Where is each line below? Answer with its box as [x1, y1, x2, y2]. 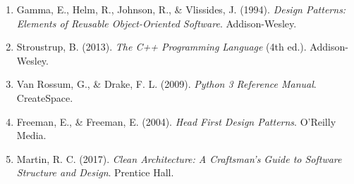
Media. [16, 128, 47, 143]
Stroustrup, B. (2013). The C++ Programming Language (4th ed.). [16, 39, 307, 54]
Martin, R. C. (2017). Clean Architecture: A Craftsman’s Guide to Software [16, 151, 342, 166]
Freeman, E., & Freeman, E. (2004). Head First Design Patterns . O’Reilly [16, 114, 336, 129]
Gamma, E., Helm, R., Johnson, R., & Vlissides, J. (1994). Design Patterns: [16, 2, 346, 16]
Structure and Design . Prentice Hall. [16, 165, 174, 180]
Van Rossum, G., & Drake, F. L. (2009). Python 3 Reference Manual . [16, 77, 317, 91]
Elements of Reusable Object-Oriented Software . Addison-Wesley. [16, 15, 297, 30]
